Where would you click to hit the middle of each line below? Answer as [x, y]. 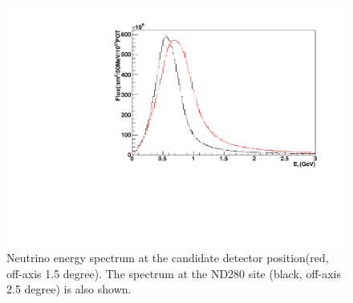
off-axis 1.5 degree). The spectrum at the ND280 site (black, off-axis [174, 273]
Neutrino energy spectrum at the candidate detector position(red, [168, 258]
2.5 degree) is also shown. [69, 289]
